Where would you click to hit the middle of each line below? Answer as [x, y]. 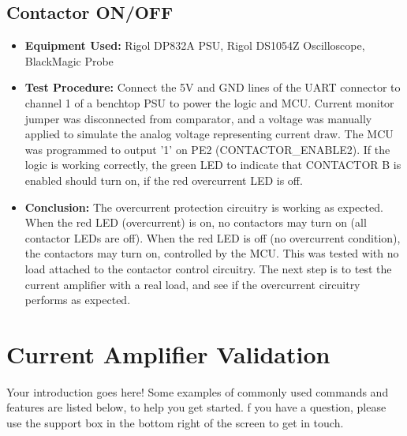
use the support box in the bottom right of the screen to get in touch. [175, 423]
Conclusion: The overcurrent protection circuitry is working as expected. [204, 207]
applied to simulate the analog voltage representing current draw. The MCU [209, 134]
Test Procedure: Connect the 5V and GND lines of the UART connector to [213, 87]
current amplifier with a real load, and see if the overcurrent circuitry [192, 284]
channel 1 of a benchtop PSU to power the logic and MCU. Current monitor [209, 102]
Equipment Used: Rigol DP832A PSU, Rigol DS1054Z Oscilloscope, [195, 45]
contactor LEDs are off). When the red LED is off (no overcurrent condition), [213, 237]
